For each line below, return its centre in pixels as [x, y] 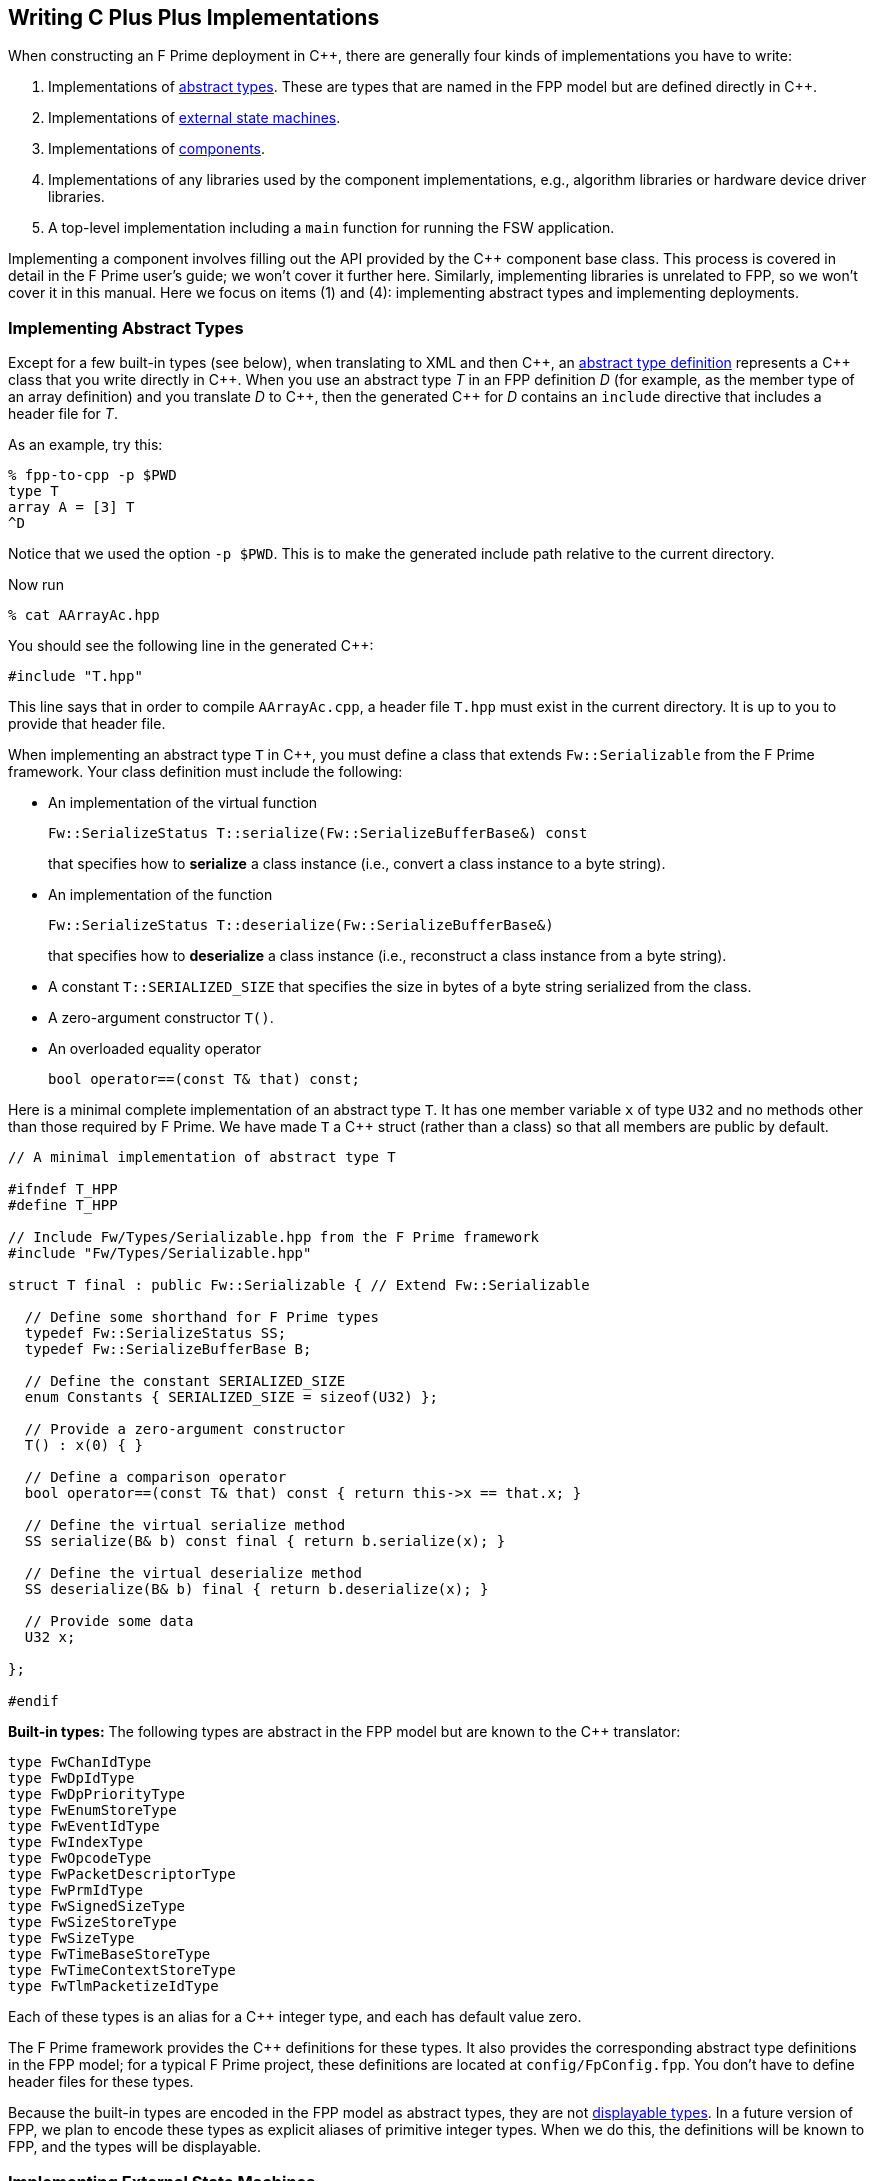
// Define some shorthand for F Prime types [201, 1317]
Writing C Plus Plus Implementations [194, 17]
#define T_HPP [63, 1205]
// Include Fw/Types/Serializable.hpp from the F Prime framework [274, 1237]
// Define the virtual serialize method [185, 1525]
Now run [36, 585]
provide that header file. [87, 724]
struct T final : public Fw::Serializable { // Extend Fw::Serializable [299, 1285]
